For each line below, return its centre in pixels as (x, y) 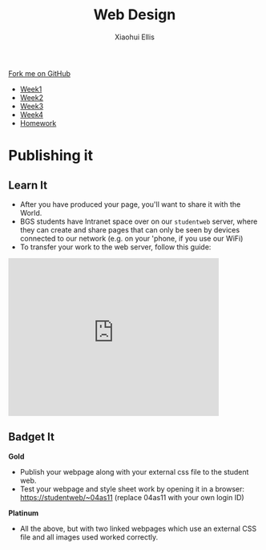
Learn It (28, 185)
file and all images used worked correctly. (89, 537)
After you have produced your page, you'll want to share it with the (130, 204)
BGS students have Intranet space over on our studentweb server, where (139, 221)
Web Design (135, 15)
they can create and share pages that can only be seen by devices (130, 229)
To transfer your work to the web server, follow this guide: (115, 247)
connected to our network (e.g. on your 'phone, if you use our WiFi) (131, 238)
